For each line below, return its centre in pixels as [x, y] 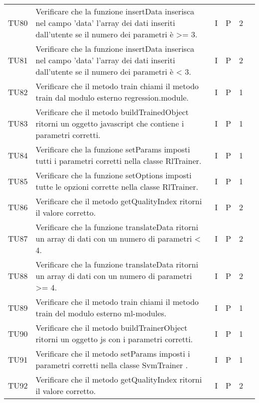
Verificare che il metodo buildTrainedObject [112, 112]
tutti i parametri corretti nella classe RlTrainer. [119, 161]
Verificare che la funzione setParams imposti [113, 149]
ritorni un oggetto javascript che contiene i [110, 123]
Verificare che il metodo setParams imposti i [113, 353]
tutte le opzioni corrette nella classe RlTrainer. [117, 187]
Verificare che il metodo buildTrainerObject [112, 328]
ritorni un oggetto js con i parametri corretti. [114, 339]
